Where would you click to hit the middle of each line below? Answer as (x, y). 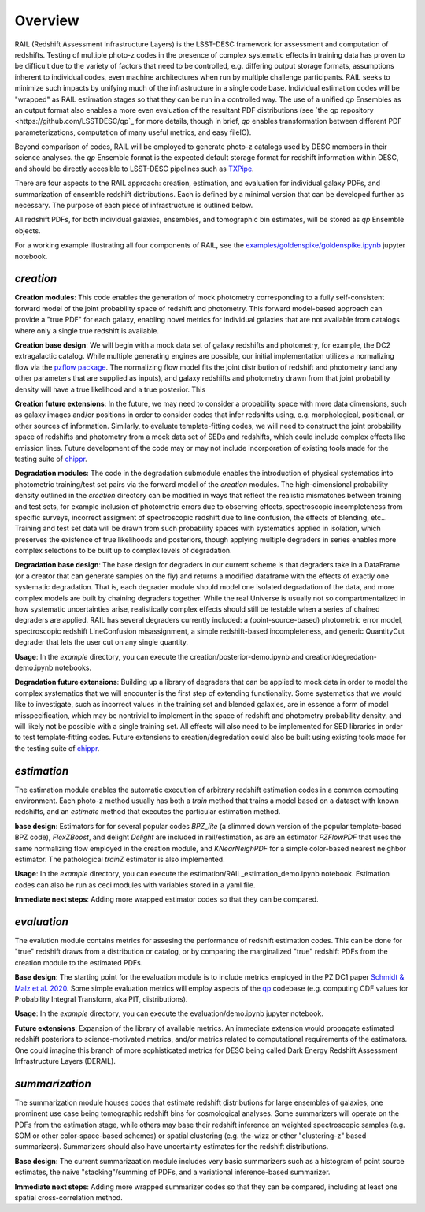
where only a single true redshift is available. (87, 330)
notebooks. (73, 667)
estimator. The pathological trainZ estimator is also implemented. (120, 859)
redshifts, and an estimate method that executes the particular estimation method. (148, 812)
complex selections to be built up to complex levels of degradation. (123, 551)
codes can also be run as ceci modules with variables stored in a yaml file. (135, 885)
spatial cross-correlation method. (68, 1197)
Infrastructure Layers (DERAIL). (65, 1061)
